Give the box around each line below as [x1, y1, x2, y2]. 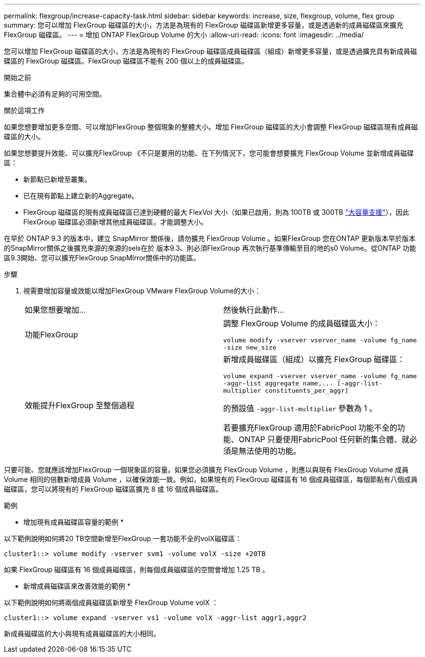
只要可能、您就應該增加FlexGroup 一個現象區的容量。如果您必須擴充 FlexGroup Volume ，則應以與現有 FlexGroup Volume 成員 [4, 465, 409, 474]
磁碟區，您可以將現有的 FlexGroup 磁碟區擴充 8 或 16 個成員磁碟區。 [4, 485, 223, 493]
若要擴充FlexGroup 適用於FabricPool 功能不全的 [223, 423, 397, 433]
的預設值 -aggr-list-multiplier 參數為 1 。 [223, 403, 377, 413]
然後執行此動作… [223, 305, 284, 315]
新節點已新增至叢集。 [23, 175, 91, 183]
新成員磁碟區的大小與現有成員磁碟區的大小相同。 [4, 629, 160, 638]
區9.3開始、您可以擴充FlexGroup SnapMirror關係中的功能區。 [4, 254, 200, 262]
